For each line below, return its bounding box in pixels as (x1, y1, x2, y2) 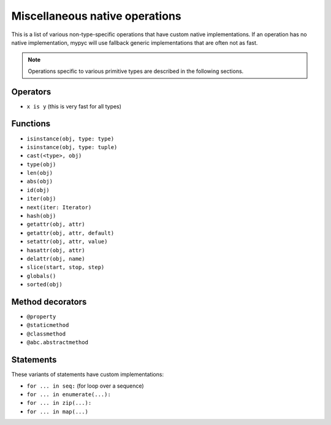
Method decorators (11, 296, 87, 307)
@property (26, 313, 56, 320)
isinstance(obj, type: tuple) (26, 144, 118, 150)
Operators (11, 86, 51, 97)
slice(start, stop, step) (26, 264, 105, 271)
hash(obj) (26, 212, 56, 220)
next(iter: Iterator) (26, 204, 92, 211)
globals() (26, 272, 56, 279)
